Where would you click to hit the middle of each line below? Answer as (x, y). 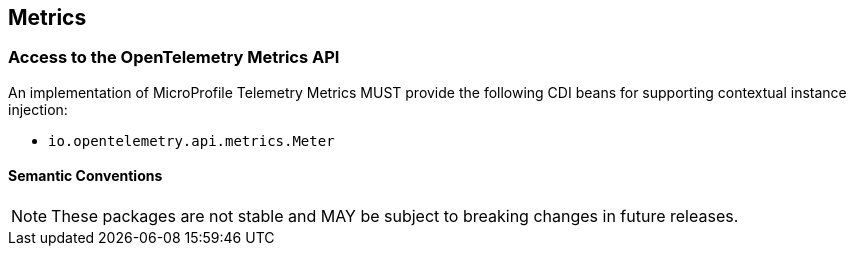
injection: (38, 109)
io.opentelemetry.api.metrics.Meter (191, 140)
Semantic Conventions (85, 176)
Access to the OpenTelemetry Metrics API (174, 57)
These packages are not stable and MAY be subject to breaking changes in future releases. (395, 216)
